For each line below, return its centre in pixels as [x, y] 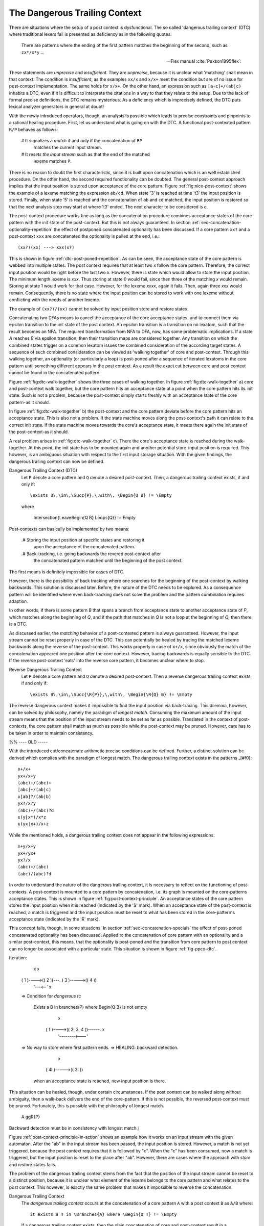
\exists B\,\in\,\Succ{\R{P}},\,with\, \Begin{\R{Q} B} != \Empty [111, 694]
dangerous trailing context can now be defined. [57, 461]
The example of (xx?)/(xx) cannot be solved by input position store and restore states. [99, 308]
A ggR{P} [31, 1117]
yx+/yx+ [27, 853]
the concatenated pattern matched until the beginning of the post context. [108, 561]
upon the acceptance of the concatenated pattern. [84, 547]
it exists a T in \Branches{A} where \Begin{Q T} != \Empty [103, 1214]
